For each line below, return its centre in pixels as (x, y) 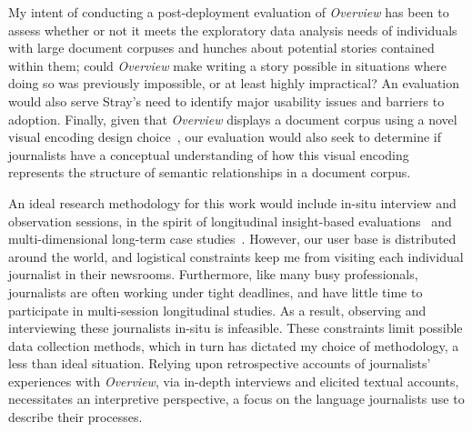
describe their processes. (75, 417)
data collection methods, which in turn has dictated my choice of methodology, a (234, 345)
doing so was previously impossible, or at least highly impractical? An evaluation (234, 83)
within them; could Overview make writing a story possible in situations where (227, 65)
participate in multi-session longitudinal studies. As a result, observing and (217, 310)
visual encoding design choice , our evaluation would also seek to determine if (225, 137)
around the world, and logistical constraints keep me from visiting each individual (236, 256)
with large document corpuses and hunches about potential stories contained (221, 48)
